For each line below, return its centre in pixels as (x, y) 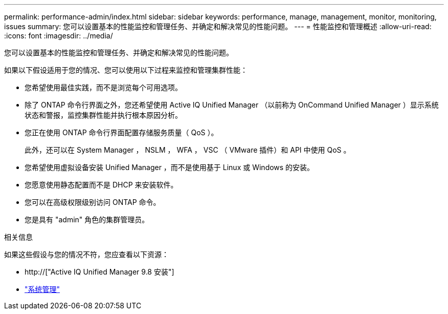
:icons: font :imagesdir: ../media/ (59, 36)
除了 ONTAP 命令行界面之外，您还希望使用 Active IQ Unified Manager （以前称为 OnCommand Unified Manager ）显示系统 (232, 105)
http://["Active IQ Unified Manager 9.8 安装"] (99, 272)
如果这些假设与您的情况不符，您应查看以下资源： (86, 254)
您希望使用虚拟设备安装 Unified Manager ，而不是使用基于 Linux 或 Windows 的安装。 (170, 167)
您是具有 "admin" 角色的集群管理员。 (87, 219)
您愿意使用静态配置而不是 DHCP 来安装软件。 (101, 185)
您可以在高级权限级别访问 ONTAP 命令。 (93, 202)
